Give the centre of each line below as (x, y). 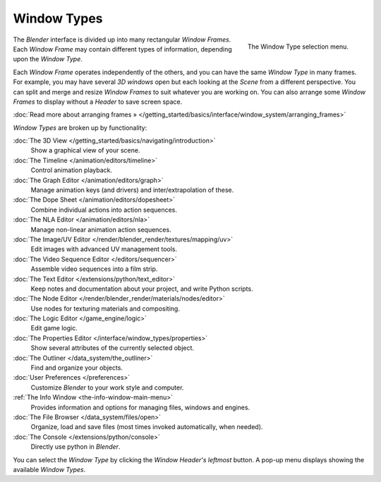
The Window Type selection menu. (298, 47)
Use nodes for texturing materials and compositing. (105, 308)
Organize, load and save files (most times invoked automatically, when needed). (147, 427)
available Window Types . (49, 469)
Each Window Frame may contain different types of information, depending (122, 49)
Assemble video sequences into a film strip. (94, 269)
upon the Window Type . (48, 59)
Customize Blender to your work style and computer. (107, 387)
